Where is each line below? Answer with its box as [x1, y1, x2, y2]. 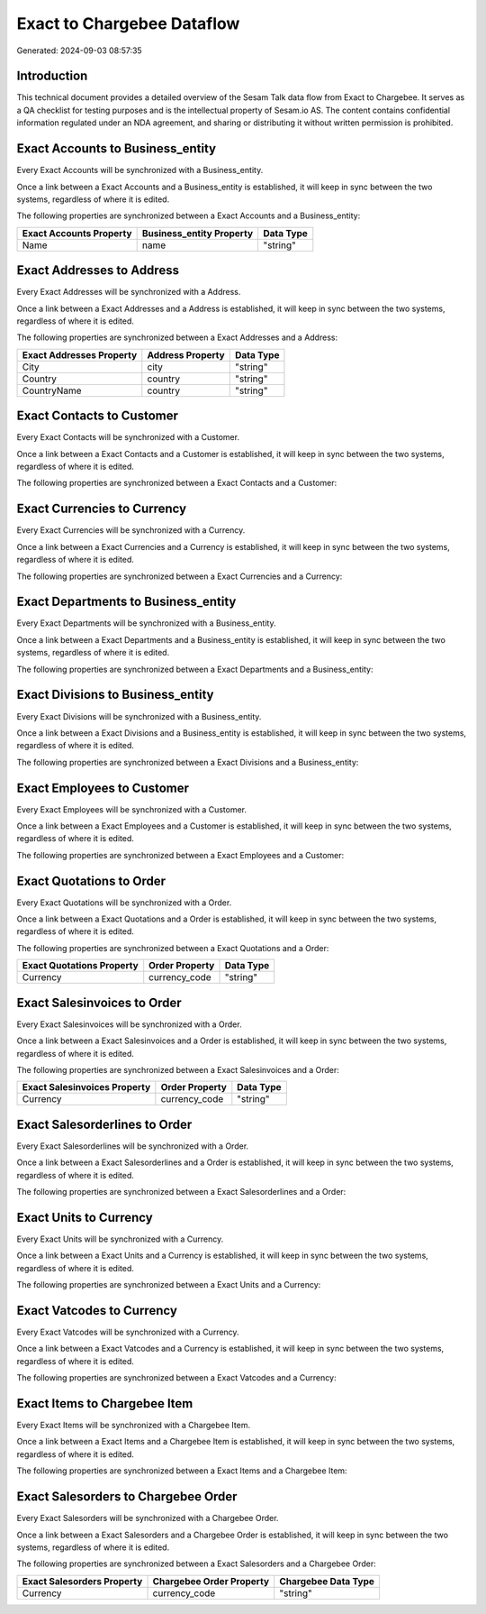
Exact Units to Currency [16, 1209, 153, 1225]
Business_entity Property [141, 226, 254, 239]
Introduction [16, 69, 88, 84]
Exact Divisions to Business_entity [16, 687, 215, 702]
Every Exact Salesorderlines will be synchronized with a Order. [16, 1141, 249, 1151]
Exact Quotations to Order [16, 873, 166, 888]
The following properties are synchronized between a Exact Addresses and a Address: [16, 332, 337, 343]
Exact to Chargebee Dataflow [16, 14, 240, 33]
